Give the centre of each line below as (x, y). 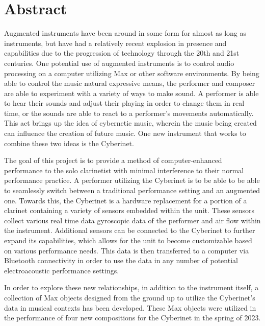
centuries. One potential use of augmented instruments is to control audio (119, 63)
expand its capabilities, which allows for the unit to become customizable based (128, 240)
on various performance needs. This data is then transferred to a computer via (127, 250)
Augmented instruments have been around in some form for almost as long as (125, 33)
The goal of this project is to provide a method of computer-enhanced (113, 160)
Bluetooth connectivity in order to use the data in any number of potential (121, 260)
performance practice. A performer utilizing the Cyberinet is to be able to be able (132, 180)
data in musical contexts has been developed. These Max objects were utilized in (130, 307)
